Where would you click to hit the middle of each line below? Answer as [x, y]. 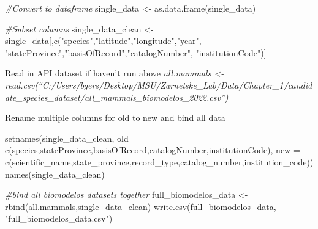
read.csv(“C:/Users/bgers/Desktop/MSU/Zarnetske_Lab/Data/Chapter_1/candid [159, 85]
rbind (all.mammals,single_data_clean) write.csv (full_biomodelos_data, [141, 206]
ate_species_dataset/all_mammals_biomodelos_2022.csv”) [117, 97]
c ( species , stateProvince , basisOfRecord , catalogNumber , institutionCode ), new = [153, 150]
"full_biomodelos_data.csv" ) [59, 218]
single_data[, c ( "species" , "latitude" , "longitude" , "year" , [103, 41]
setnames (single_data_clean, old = [72, 138]
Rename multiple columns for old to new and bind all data [115, 118]
